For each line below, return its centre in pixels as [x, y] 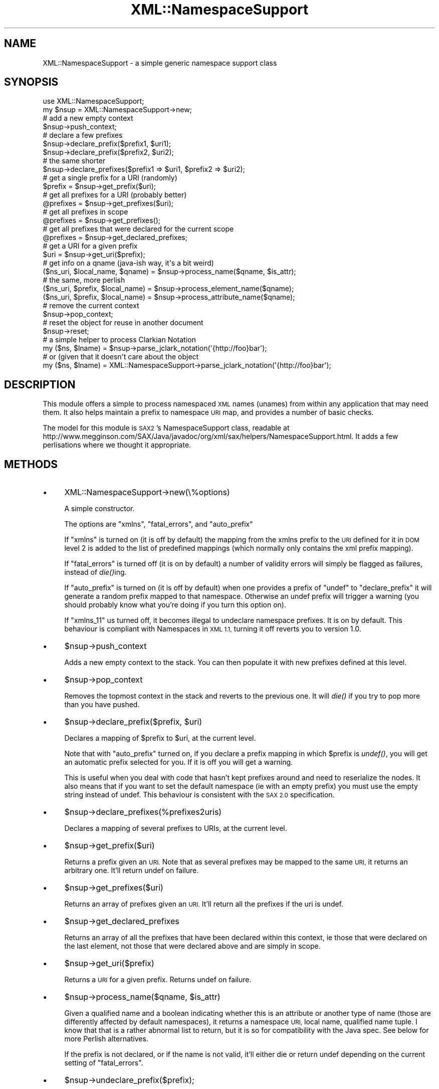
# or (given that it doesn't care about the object [121, 357]
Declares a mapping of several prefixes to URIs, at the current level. [176, 828]
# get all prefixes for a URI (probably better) [115, 195]
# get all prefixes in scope [85, 212]
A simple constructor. [99, 509]
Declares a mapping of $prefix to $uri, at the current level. [160, 738]
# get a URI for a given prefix [90, 246]
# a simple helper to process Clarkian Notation [119, 340]
